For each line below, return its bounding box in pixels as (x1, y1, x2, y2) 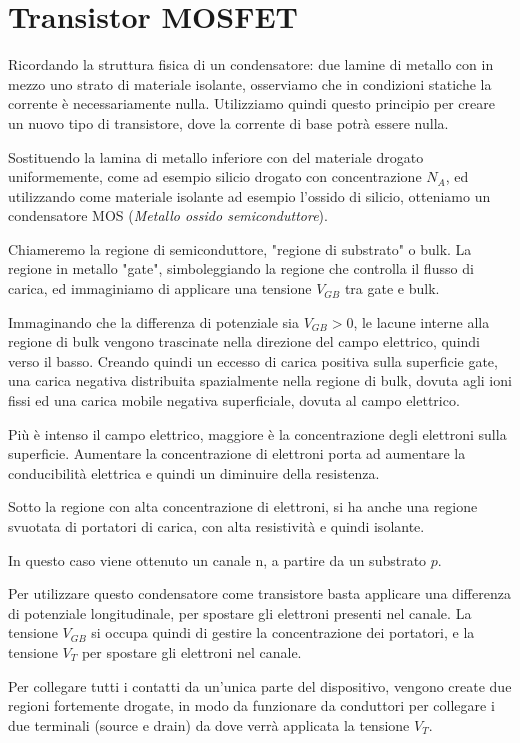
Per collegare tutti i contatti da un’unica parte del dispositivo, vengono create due (8, 675, 512, 696)
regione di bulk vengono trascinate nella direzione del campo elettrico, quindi (8, 331, 480, 352)
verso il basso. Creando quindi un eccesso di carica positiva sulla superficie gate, (8, 350, 498, 371)
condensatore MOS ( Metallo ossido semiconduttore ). (8, 205, 328, 226)
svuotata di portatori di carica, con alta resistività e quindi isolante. (8, 516, 425, 536)
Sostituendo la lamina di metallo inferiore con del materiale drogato (8, 146, 424, 167)
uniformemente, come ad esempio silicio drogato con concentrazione (8, 166, 422, 187)
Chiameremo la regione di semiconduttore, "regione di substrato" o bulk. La (8, 238, 472, 259)
